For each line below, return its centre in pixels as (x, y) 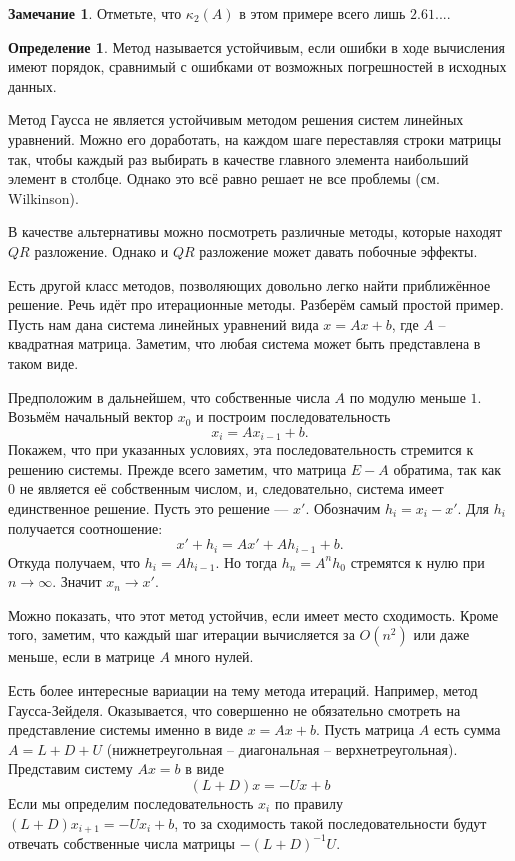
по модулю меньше (407, 396)
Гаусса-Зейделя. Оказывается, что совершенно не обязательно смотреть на (234, 709)
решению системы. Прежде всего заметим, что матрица (177, 468)
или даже (441, 634)
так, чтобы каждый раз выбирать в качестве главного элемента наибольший (238, 158)
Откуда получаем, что (74, 561)
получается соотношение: (85, 527)
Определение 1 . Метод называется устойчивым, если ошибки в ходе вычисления (256, 46)
